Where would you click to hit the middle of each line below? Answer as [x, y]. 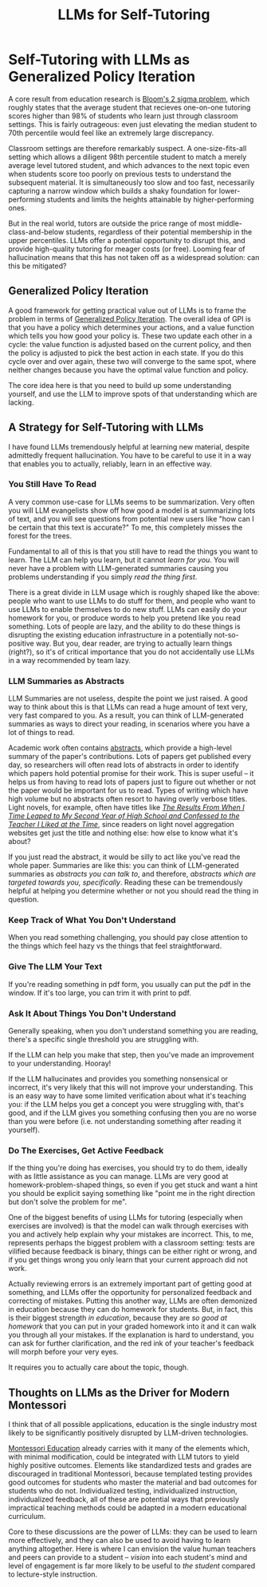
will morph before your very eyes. [64, 1352]
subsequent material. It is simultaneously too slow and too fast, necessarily [132, 182]
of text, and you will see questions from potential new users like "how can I [132, 518]
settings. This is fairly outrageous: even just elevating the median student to [133, 124]
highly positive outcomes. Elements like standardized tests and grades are [130, 1465]
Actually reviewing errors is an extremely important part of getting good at [130, 1284]
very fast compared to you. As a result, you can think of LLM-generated [126, 716]
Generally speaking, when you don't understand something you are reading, [133, 1031]
